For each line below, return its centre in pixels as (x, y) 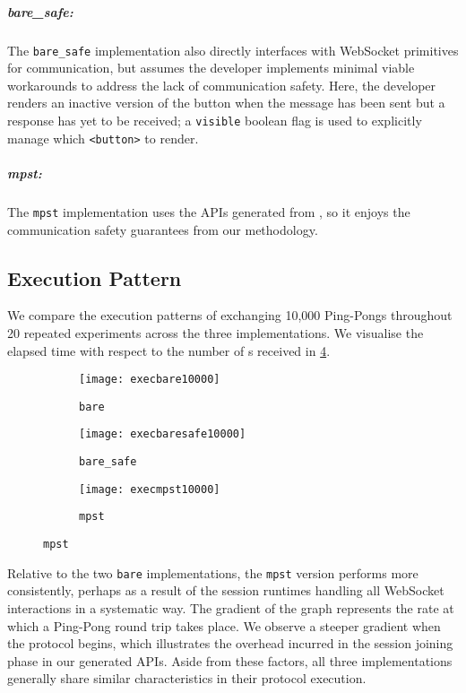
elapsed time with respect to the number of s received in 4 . (169, 350)
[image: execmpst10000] (150, 489)
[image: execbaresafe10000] (163, 434)
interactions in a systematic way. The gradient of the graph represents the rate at (231, 607)
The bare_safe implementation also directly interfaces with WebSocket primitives (233, 50)
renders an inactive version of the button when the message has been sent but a (226, 103)
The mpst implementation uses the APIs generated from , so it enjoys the (209, 211)
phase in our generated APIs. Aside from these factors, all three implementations (230, 660)
